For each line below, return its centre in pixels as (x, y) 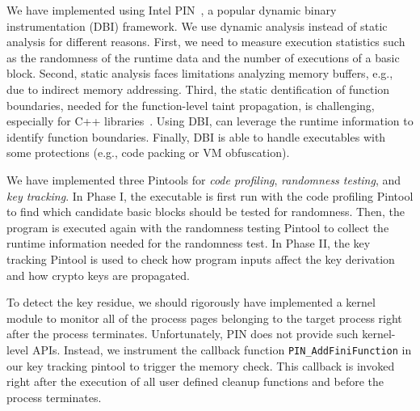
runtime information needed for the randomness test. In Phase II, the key (189, 243)
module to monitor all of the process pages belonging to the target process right (204, 318)
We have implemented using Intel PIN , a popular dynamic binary (172, 10)
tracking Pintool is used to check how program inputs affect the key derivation (201, 258)
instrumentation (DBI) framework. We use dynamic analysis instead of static (197, 25)
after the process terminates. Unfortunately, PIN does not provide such (183, 334)
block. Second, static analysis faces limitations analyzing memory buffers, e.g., (200, 73)
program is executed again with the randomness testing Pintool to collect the (198, 227)
